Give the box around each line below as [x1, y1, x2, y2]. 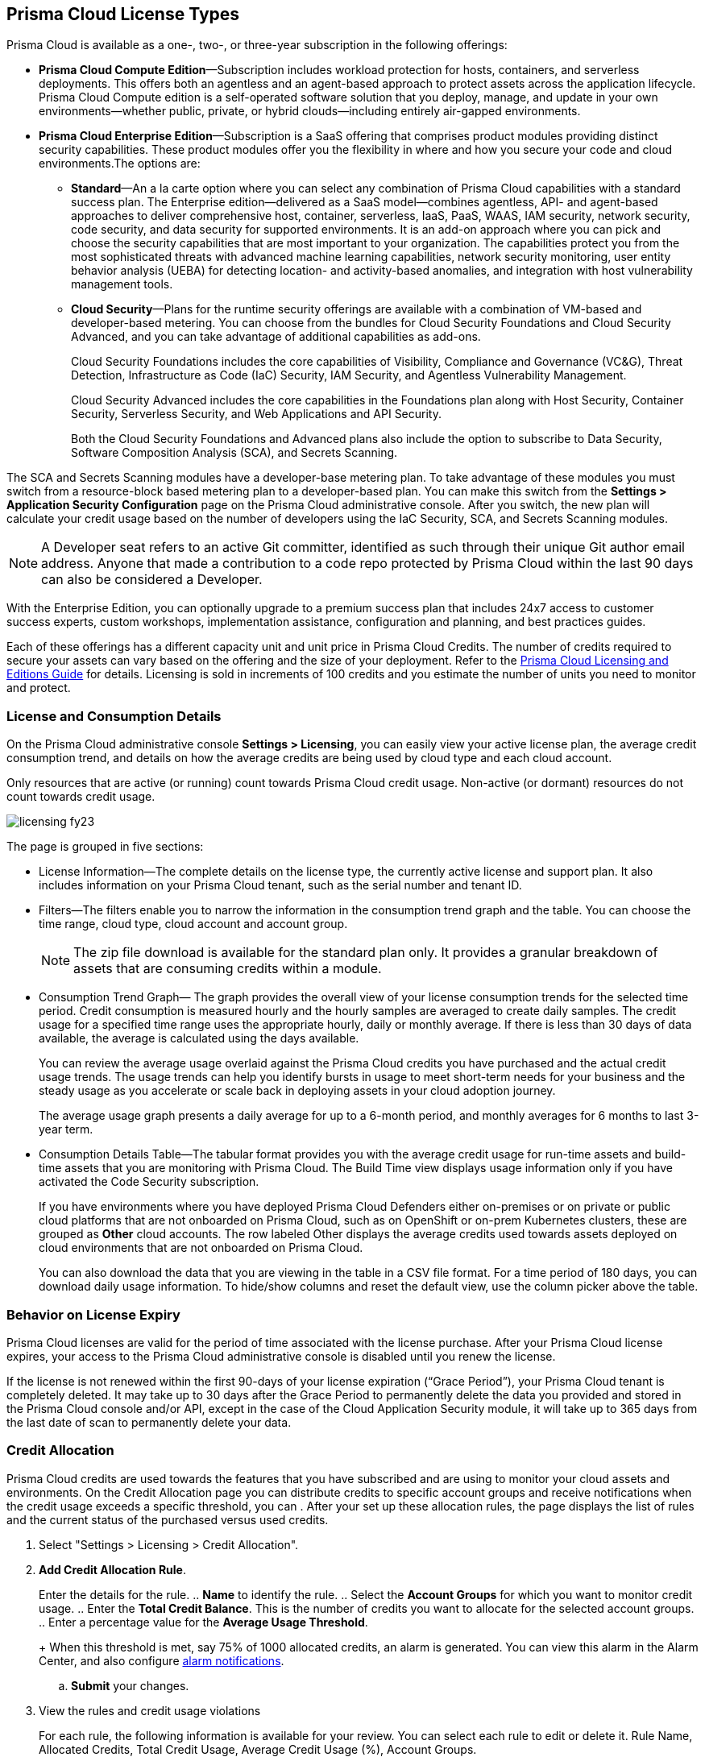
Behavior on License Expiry [6, 1306, 180, 1323]
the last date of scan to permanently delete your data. [6, 1415, 292, 1429]
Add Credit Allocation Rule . [39, 1562, 186, 1577]
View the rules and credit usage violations [39, 1703, 261, 1718]
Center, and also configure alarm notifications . [39, 1653, 284, 1668]
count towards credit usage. [6, 789, 156, 804]
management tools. [71, 277, 173, 292]
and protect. [6, 681, 71, 695]
